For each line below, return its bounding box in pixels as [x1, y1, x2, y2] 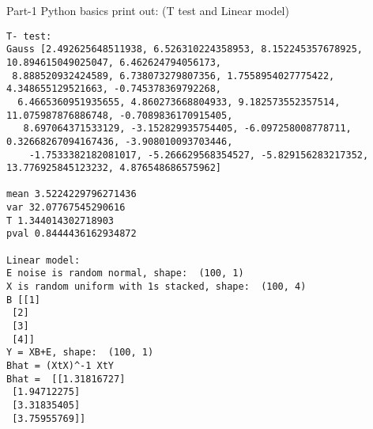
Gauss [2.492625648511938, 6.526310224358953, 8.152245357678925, [6, 44, 364, 55]
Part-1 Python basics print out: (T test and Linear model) [6, 2, 289, 18]
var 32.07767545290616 [6, 202, 126, 214]
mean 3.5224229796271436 [6, 188, 137, 200]
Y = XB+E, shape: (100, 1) [6, 347, 154, 359]
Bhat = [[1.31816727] [6, 373, 126, 385]
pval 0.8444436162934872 [6, 228, 137, 240]
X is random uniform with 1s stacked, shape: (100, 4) [6, 281, 307, 293]
